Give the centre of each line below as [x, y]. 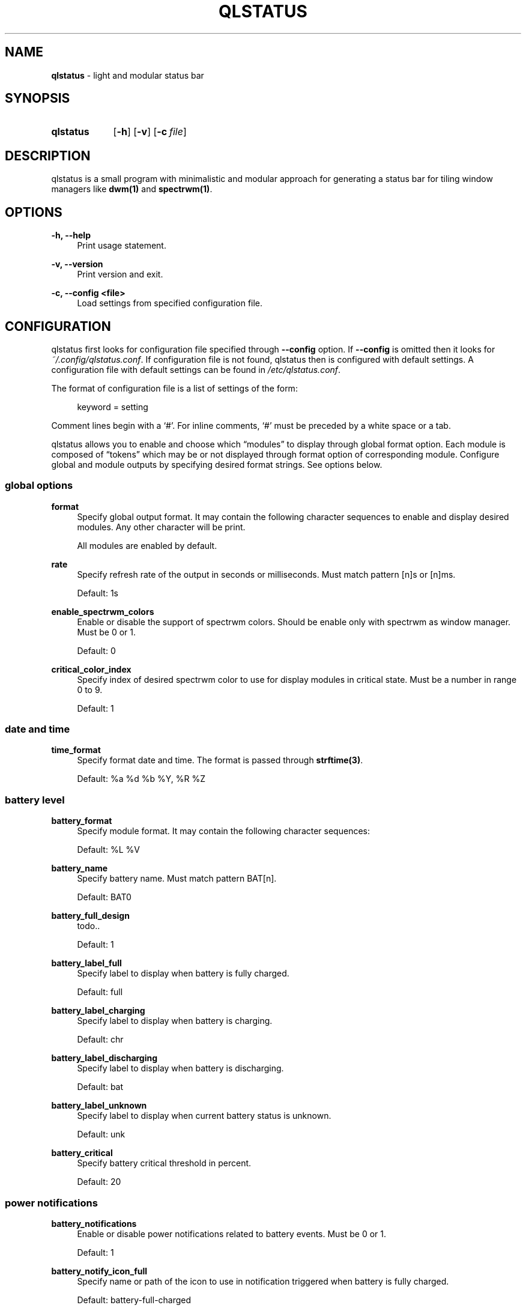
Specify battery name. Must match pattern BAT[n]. [177, 879]
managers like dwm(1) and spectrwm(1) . [132, 189]
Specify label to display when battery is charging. [175, 1021]
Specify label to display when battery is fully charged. [183, 973]
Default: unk [101, 1134]
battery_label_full [86, 963]
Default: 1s [98, 593]
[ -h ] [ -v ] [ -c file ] [150, 132]
